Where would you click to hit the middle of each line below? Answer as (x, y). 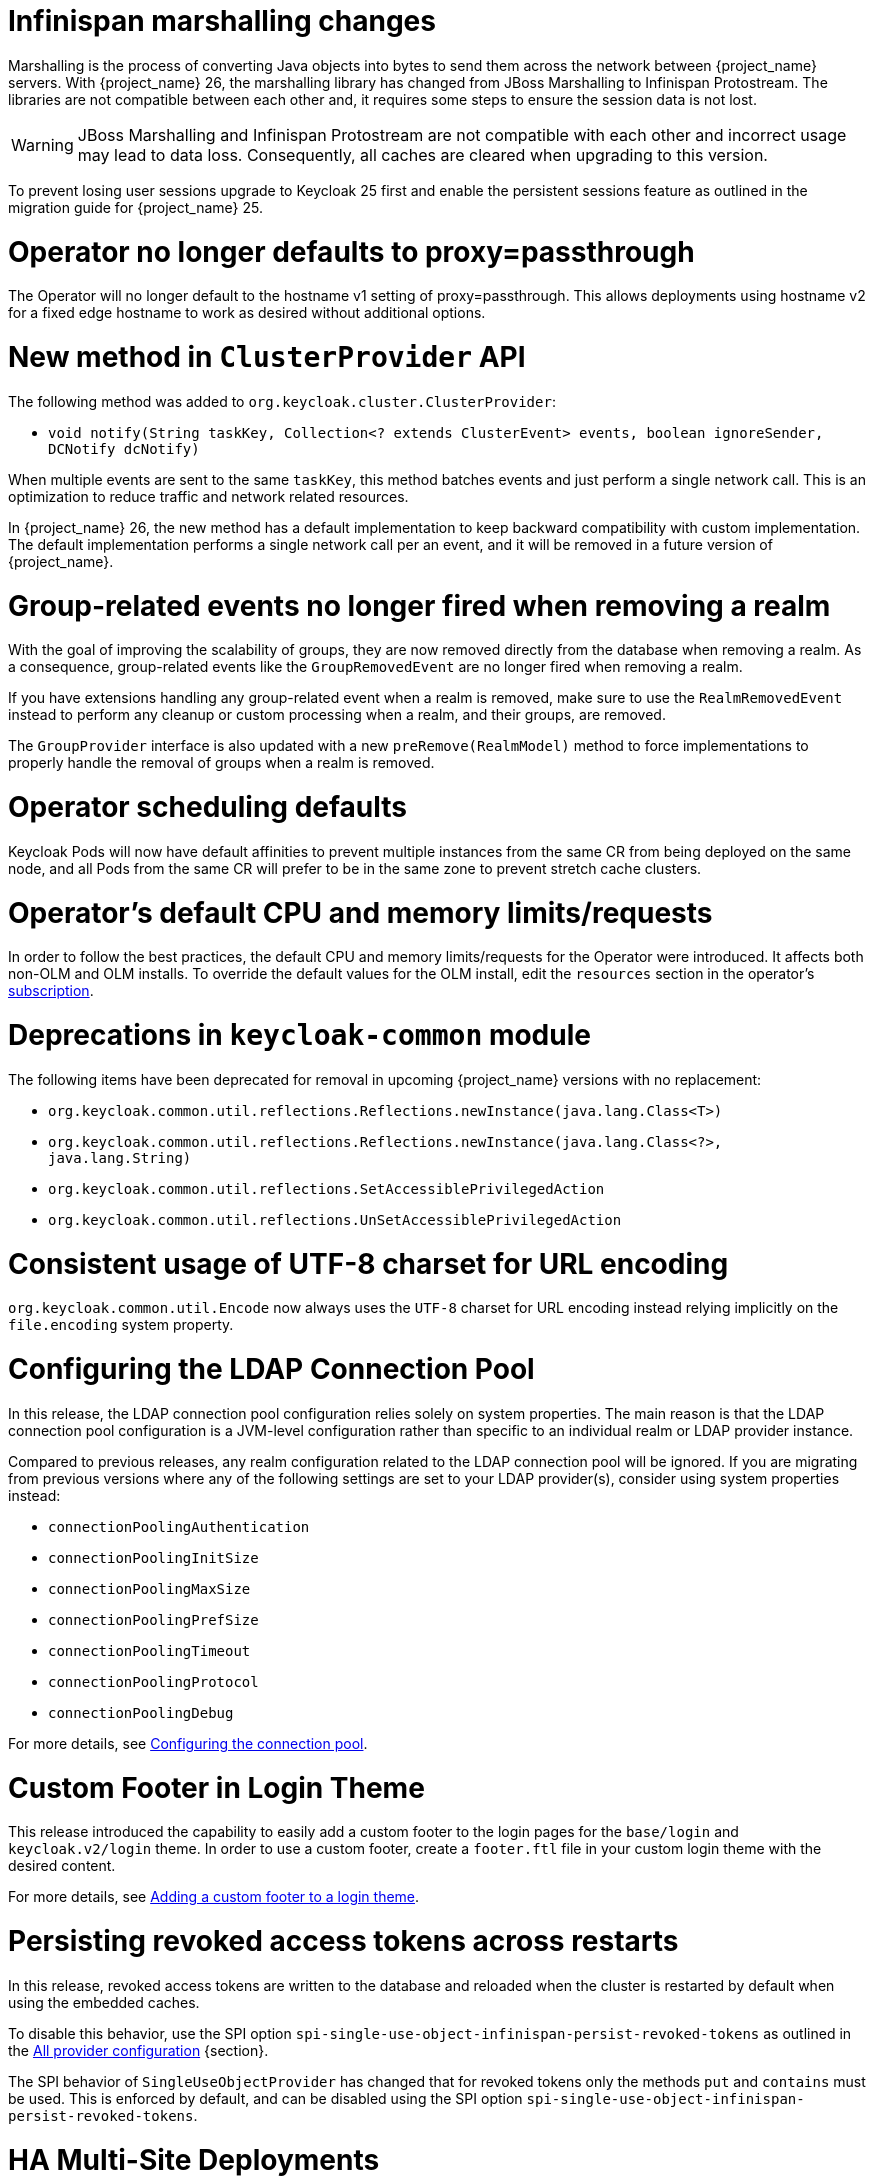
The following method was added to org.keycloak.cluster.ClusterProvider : (282, 401)
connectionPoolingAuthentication (179, 1526)
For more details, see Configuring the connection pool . (188, 1743)
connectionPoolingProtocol (153, 1681)
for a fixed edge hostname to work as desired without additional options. (247, 313)
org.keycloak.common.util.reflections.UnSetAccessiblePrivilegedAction (335, 1219)
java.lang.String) (120, 1157)
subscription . (51, 991)
